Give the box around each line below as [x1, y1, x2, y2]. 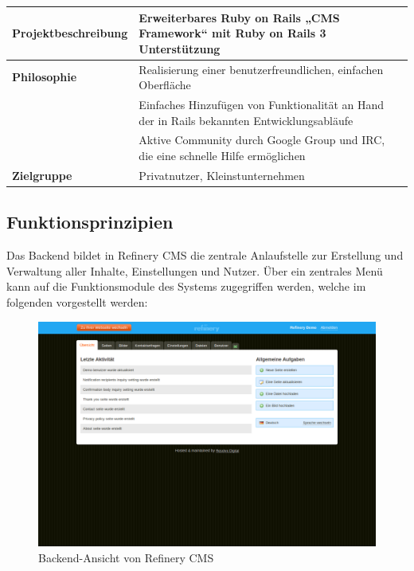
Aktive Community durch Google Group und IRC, [139, 131, 385, 148]
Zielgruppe [12, 166, 72, 183]
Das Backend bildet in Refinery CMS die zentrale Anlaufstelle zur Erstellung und [6, 247, 404, 264]
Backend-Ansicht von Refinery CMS [38, 549, 214, 565]
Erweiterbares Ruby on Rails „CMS [139, 9, 340, 25]
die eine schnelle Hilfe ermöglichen [139, 147, 306, 163]
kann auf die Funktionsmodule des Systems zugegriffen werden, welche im [6, 278, 366, 295]
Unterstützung [139, 40, 221, 57]
